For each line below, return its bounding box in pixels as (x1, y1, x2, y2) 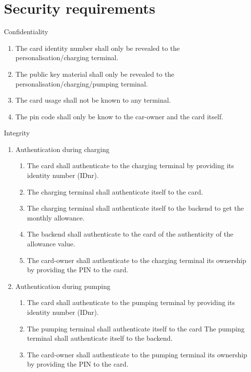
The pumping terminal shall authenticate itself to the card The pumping (27, 323, 245, 333)
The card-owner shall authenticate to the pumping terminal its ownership (27, 349, 247, 359)
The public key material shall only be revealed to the (15, 68, 174, 79)
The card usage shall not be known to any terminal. (15, 95, 171, 105)
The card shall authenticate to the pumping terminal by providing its (27, 297, 235, 307)
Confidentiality (4, 26, 48, 37)
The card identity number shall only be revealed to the (15, 43, 180, 53)
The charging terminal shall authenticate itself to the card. (27, 186, 203, 197)
